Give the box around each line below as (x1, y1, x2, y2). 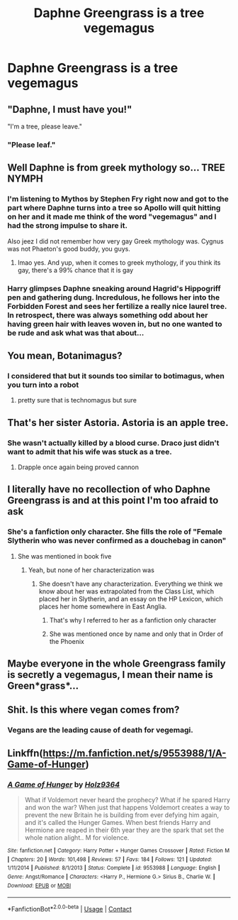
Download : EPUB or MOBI (7, 882, 72, 889)
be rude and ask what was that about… (7, 328, 144, 338)
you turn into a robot (7, 380, 79, 390)
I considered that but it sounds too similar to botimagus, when (7, 371, 225, 380)
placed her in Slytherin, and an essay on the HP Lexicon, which (38, 594, 223, 603)
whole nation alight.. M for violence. (24, 833, 130, 842)
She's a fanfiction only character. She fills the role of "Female (7, 527, 223, 537)
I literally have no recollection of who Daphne (7, 483, 211, 495)
